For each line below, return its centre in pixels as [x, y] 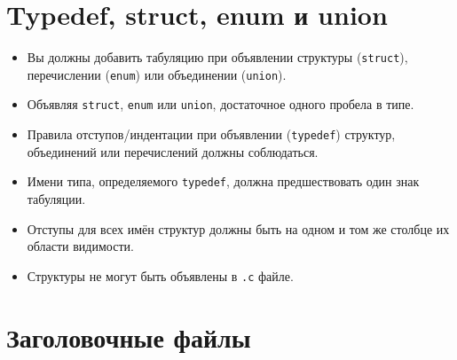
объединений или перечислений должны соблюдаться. [173, 151]
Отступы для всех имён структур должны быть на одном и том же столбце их [238, 228]
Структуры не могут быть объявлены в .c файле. [160, 275]
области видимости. [80, 246]
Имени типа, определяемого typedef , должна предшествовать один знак [223, 181]
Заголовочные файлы [129, 337]
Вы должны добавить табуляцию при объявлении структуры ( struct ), [217, 57]
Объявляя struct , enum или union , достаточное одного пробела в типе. [221, 104]
